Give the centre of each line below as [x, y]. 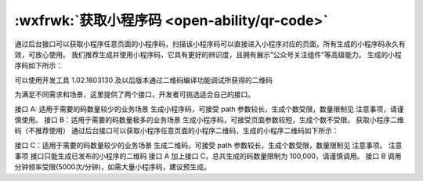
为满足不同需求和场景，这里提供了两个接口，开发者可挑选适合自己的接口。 [134, 95]
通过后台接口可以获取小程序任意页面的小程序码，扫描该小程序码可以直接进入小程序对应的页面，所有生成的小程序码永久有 [210, 44]
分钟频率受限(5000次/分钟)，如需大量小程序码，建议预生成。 [113, 167]
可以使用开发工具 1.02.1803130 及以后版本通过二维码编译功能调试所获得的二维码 [144, 80]
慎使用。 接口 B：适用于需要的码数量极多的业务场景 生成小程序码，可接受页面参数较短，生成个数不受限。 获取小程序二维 [209, 119]
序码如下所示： [38, 66]
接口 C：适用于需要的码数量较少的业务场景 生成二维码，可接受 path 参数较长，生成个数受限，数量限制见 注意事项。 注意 [208, 145]
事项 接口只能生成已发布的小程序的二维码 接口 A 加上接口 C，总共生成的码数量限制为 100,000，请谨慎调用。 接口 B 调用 [208, 156]
